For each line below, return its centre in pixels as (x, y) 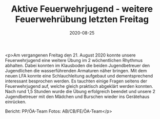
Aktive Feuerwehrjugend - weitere (82, 9)
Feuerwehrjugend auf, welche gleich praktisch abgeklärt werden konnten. (79, 86)
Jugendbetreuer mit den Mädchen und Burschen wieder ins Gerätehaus (77, 97)
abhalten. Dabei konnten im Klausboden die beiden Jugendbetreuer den (78, 65)
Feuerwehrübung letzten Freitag (82, 19)
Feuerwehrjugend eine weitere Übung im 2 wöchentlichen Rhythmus (74, 60)
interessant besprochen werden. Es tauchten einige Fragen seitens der (76, 81)
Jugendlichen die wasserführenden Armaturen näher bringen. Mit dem (76, 70)
